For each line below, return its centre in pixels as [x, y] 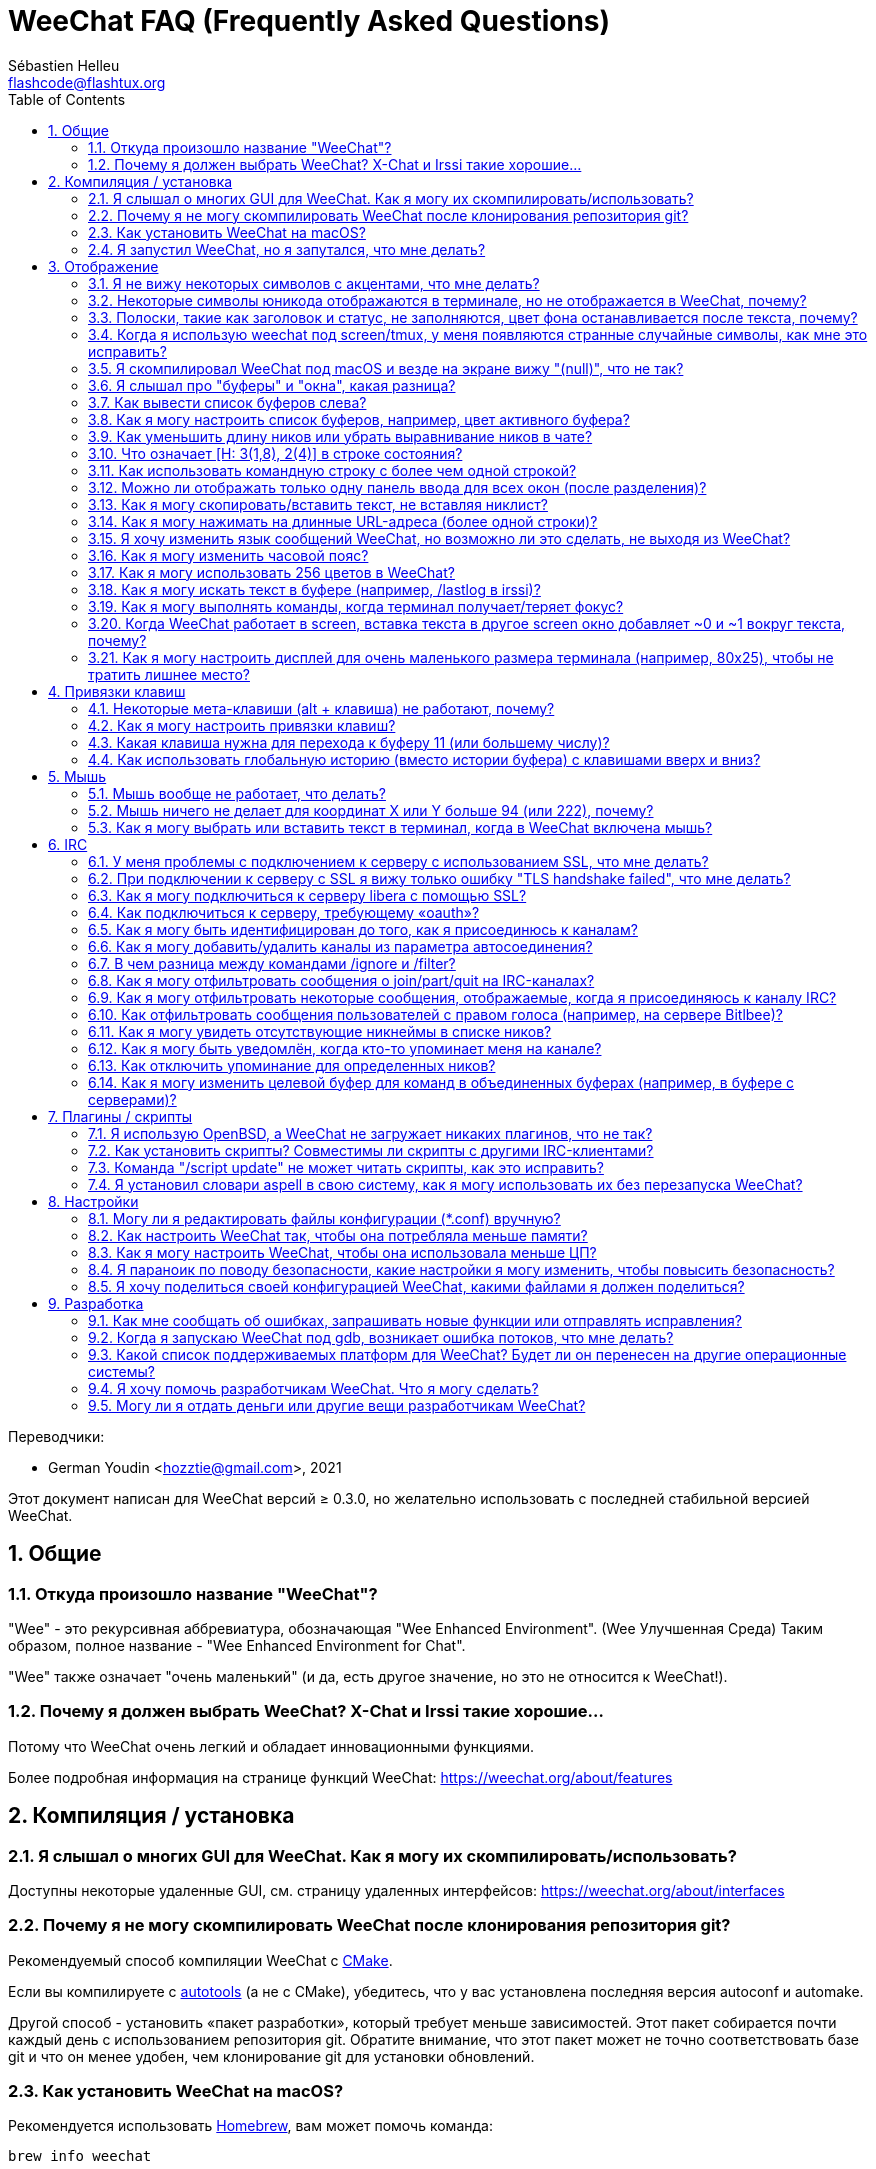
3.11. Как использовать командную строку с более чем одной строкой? [332, 470]
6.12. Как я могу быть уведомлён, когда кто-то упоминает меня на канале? [345, 1048]
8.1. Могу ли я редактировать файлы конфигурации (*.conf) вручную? [324, 1218]
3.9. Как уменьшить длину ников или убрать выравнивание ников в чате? [340, 436]
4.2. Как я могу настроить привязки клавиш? [242, 725]
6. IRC [68, 844]
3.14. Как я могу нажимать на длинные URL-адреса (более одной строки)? [343, 521]
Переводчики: [56, 1436]
